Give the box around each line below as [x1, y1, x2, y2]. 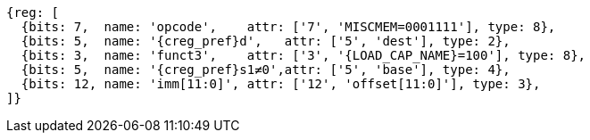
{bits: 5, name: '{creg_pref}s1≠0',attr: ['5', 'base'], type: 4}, [21, 62, 511, 77]
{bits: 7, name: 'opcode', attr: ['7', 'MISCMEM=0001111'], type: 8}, [21, 20, 556, 34]
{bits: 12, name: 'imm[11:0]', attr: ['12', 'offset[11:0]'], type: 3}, [21, 77, 541, 91]
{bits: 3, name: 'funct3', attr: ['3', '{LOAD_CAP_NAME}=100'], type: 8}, [21, 48, 586, 62]
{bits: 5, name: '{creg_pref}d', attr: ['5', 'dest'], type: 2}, [21, 34, 511, 48]
